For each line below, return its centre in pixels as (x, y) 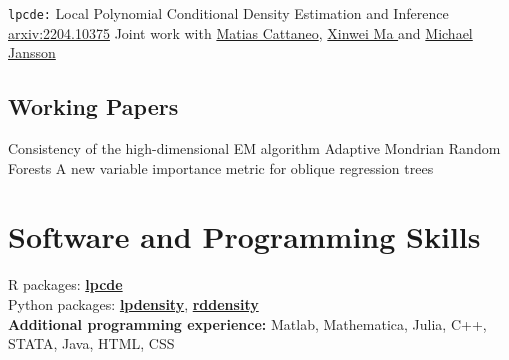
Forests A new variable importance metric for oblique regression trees (221, 167)
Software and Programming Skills (244, 236)
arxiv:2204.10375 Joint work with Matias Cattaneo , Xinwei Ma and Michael (240, 32)
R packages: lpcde (65, 284)
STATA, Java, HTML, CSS (91, 343)
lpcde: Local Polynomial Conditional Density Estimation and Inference (228, 13)
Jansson (32, 52)
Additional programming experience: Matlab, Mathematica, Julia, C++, (247, 323)
